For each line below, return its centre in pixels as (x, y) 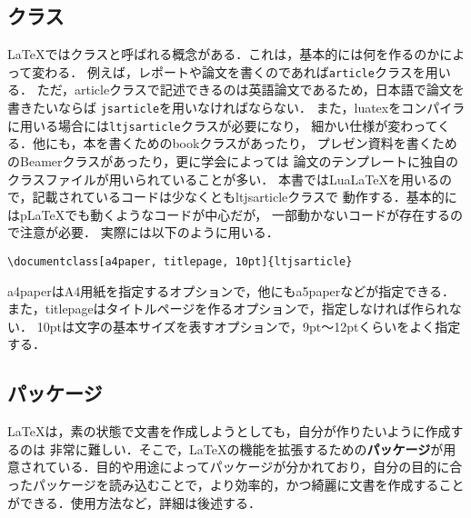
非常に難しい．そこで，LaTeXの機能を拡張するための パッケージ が (246, 448)
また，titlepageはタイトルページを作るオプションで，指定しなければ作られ (228, 309)
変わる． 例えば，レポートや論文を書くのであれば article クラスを (229, 71)
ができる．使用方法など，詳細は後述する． (135, 502)
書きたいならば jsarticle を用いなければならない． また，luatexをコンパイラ (236, 108)
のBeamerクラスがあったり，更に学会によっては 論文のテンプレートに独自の (233, 160)
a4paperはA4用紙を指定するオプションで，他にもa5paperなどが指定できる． (231, 290)
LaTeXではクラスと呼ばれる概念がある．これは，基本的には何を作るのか (224, 54)
